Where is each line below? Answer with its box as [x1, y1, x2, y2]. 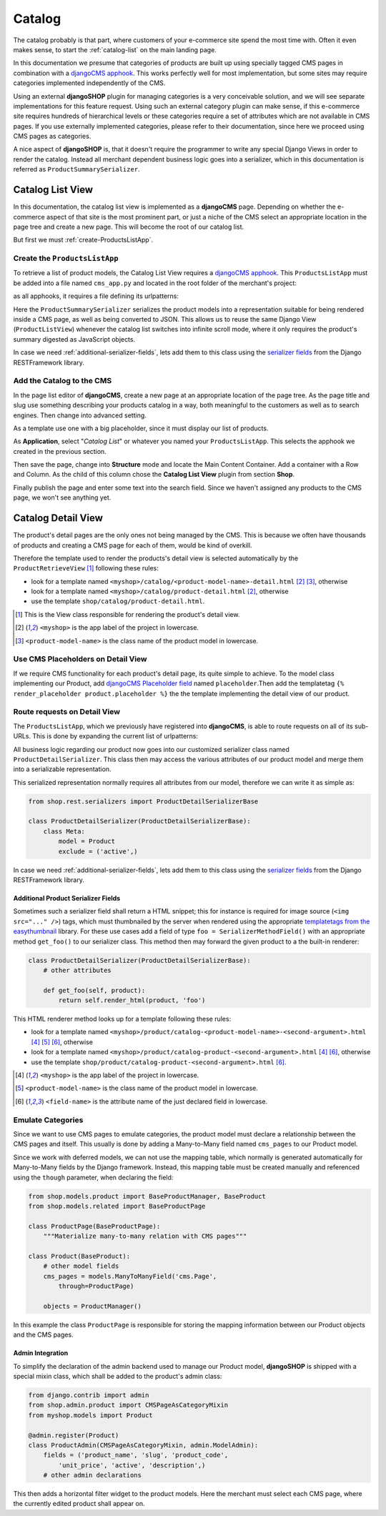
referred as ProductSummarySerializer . [13, 165, 140, 174]
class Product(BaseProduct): [28, 1252, 131, 1260]
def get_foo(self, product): [43, 986, 146, 994]
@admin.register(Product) [28, 1431, 119, 1440]
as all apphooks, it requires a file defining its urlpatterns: [13, 292, 179, 300]
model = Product [58, 837, 116, 846]
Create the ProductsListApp [13, 254, 119, 264]
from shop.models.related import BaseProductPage [28, 1202, 206, 1210]
